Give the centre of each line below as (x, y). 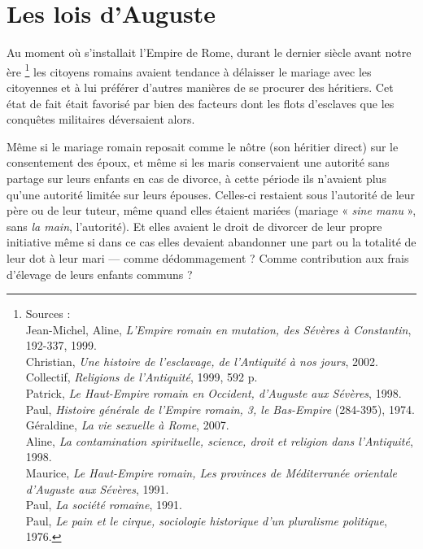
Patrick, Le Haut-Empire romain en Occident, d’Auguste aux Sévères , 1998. (214, 393)
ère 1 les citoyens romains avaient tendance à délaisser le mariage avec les (189, 70)
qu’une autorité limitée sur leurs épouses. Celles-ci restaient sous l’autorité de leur (211, 194)
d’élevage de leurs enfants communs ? (100, 274)
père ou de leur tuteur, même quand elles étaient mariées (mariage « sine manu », (211, 210)
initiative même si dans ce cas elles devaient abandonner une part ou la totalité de (211, 242)
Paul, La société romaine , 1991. (104, 505)
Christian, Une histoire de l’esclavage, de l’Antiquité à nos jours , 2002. (202, 361)
